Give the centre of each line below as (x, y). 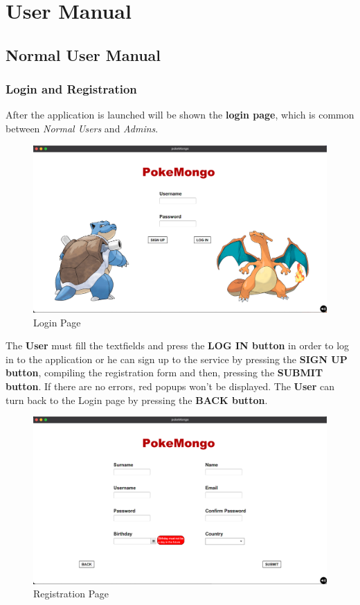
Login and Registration (71, 89)
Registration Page (71, 594)
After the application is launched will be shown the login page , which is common (180, 115)
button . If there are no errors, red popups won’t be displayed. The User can (170, 386)
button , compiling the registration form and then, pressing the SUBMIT (164, 372)
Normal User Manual (83, 54)
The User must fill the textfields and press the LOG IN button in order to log (178, 345)
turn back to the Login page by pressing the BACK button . (137, 400)
